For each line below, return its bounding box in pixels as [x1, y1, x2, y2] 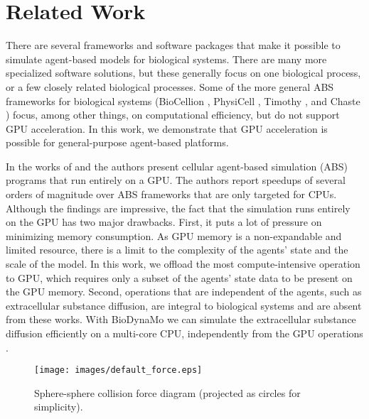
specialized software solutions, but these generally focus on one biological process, [6, 65, 361, 80]
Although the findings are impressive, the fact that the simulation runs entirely [6, 200, 351, 215]
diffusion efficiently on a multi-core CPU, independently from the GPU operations [6, 326, 363, 340]
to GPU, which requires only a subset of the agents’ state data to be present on [6, 270, 353, 285]
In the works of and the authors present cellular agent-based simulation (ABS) [6, 158, 348, 173]
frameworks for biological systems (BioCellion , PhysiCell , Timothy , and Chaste [6, 93, 360, 108]
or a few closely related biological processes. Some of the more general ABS [6, 79, 334, 94]
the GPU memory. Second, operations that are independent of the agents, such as [6, 284, 362, 299]
